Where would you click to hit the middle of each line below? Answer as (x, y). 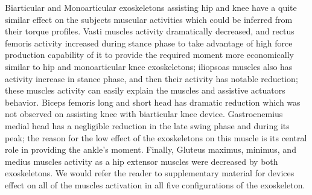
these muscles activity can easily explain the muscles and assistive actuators (145, 90)
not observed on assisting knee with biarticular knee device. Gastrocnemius (144, 114)
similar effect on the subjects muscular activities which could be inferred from (149, 19)
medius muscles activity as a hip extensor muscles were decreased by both (142, 161)
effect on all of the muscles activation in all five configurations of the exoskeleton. (155, 184)
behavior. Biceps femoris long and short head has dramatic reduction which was (153, 102)
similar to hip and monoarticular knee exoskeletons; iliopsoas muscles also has (149, 66)
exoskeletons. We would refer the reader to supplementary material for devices (150, 173)
